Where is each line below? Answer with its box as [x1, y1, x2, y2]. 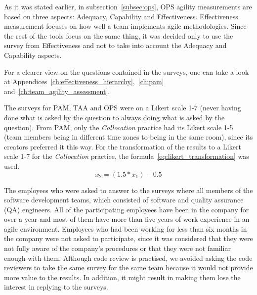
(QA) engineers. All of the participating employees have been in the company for [4, 204, 249, 214]
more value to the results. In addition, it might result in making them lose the [4, 272, 241, 282]
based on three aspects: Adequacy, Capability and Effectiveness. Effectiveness [4, 11, 238, 21]
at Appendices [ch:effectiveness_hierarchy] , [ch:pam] [4, 76, 164, 87]
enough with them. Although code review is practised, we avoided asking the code [4, 252, 253, 263]
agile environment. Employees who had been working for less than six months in [4, 223, 247, 234]
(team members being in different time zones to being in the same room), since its [4, 132, 253, 142]
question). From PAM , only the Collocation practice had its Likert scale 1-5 [4, 122, 233, 132]
